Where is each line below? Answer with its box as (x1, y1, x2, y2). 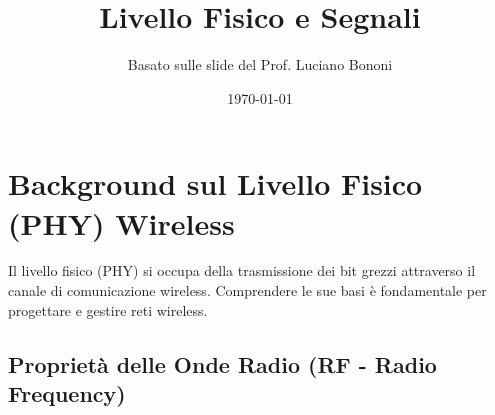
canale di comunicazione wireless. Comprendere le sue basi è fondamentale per (8, 280, 487, 301)
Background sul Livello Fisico (8, 163, 423, 204)
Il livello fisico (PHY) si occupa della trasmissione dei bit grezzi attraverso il (8, 260, 476, 281)
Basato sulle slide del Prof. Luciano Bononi (127, 54, 393, 75)
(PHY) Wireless (8, 202, 235, 243)
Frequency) (8, 378, 126, 408)
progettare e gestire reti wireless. (8, 299, 208, 320)
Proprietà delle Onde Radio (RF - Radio (8, 348, 437, 379)
